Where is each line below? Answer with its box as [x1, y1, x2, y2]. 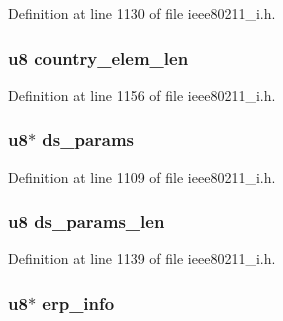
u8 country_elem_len [8, 45, 189, 70]
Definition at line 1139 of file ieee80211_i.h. [8, 248, 276, 269]
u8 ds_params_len [8, 209, 165, 234]
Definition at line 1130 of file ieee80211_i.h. [8, 3, 276, 23]
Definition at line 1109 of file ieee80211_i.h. [8, 166, 276, 187]
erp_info [42, 290, 115, 315]
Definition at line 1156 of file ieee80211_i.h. [8, 84, 276, 105]
